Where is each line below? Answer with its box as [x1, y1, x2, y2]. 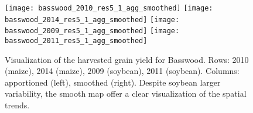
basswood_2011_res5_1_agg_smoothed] [5, 36, 148, 45]
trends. [5, 99, 30, 111]
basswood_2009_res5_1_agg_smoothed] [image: [5, 27, 180, 36]
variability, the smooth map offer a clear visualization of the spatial [5, 87, 247, 100]
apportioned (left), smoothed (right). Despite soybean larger [5, 76, 221, 88]
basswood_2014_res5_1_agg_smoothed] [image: [5, 15, 180, 24]
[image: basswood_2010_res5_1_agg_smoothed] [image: [5, 4, 213, 12]
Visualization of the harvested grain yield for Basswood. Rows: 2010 [5, 53, 249, 65]
